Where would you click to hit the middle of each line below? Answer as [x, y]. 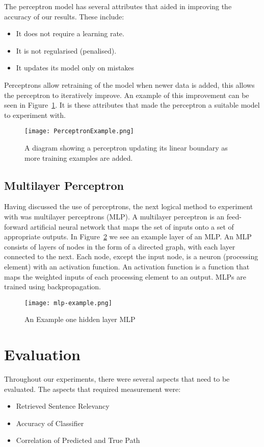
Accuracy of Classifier [50, 423]
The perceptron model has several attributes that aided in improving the [118, 6]
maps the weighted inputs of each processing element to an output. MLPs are [125, 276]
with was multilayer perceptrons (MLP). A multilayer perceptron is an [114, 216]
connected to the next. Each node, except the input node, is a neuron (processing [131, 256]
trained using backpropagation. [52, 287]
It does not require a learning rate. [70, 33]
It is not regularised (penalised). [66, 50]
